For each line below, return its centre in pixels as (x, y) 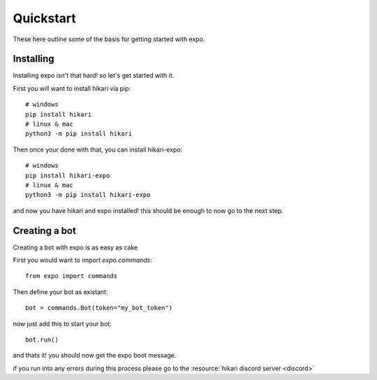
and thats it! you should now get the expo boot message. (95, 356)
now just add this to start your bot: (62, 323)
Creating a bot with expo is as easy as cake (75, 247)
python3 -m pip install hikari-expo (88, 195)
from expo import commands (72, 276)
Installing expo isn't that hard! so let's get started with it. (94, 75)
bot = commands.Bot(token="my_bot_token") (99, 308)
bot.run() (42, 340)
